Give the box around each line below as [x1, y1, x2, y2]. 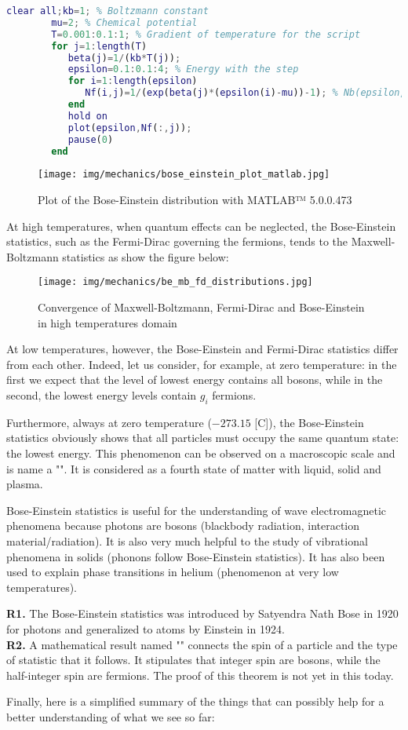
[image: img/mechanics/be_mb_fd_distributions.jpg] [38, 276, 313, 288]
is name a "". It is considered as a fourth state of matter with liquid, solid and [6, 460, 381, 476]
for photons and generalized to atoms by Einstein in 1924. [6, 620, 285, 637]
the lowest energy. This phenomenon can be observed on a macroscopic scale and [6, 445, 395, 462]
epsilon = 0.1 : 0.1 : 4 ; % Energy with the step [67, 64, 299, 75]
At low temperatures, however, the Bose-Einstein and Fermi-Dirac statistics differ [6, 341, 399, 357]
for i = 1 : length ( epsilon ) [67, 75, 198, 87]
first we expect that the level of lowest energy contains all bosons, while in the [6, 371, 383, 388]
